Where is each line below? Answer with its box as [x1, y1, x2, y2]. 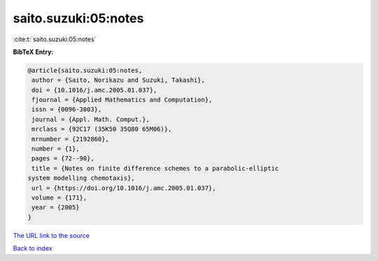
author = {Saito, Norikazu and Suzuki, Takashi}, [31, 76, 206, 84]
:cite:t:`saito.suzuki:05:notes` [13, 35, 97, 43]
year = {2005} [31, 204, 80, 211]
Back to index [13, 244, 52, 253]
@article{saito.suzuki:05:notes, [27, 66, 143, 74]
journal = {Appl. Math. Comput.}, [31, 115, 150, 123]
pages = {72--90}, [31, 155, 94, 162]
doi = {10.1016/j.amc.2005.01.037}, [31, 86, 157, 94]
